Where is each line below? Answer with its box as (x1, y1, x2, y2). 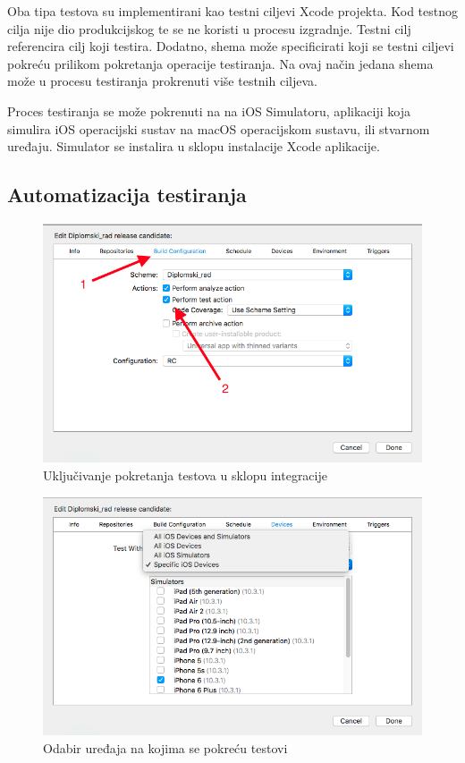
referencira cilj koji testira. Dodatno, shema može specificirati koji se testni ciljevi (7, 37, 454, 55)
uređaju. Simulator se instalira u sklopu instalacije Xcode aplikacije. (7, 137, 380, 156)
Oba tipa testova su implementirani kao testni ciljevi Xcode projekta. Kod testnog (7, 2, 458, 20)
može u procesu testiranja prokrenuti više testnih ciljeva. (7, 72, 317, 90)
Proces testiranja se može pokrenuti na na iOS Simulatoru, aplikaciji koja (7, 101, 410, 120)
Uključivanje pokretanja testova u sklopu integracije (43, 466, 327, 485)
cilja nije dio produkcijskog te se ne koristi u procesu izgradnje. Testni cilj (7, 19, 411, 38)
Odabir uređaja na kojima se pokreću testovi (43, 739, 288, 757)
